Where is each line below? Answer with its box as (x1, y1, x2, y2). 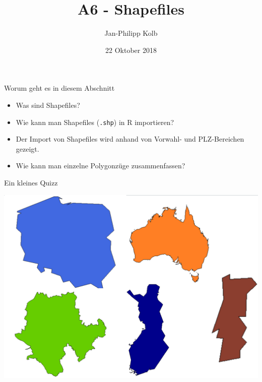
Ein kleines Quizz (4, 177, 58, 187)
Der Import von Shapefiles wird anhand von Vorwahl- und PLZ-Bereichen (16, 134, 244, 144)
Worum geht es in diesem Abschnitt (4, 83, 115, 93)
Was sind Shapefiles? (16, 99, 80, 110)
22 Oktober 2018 (105, 44, 157, 55)
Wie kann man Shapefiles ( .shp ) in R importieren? (16, 116, 174, 127)
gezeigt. (16, 143, 39, 154)
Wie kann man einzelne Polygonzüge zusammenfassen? (16, 160, 185, 171)
